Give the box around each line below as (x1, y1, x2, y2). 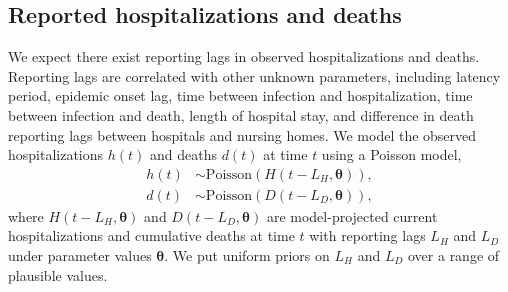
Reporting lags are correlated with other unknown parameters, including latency (8, 65, 501, 86)
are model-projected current (266, 205, 438, 226)
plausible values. (8, 264, 108, 285)
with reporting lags (309, 225, 426, 246)
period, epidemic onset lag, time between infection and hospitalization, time (8, 85, 473, 106)
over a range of (407, 245, 500, 266)
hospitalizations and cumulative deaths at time (8, 225, 295, 246)
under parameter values (8, 245, 152, 266)
